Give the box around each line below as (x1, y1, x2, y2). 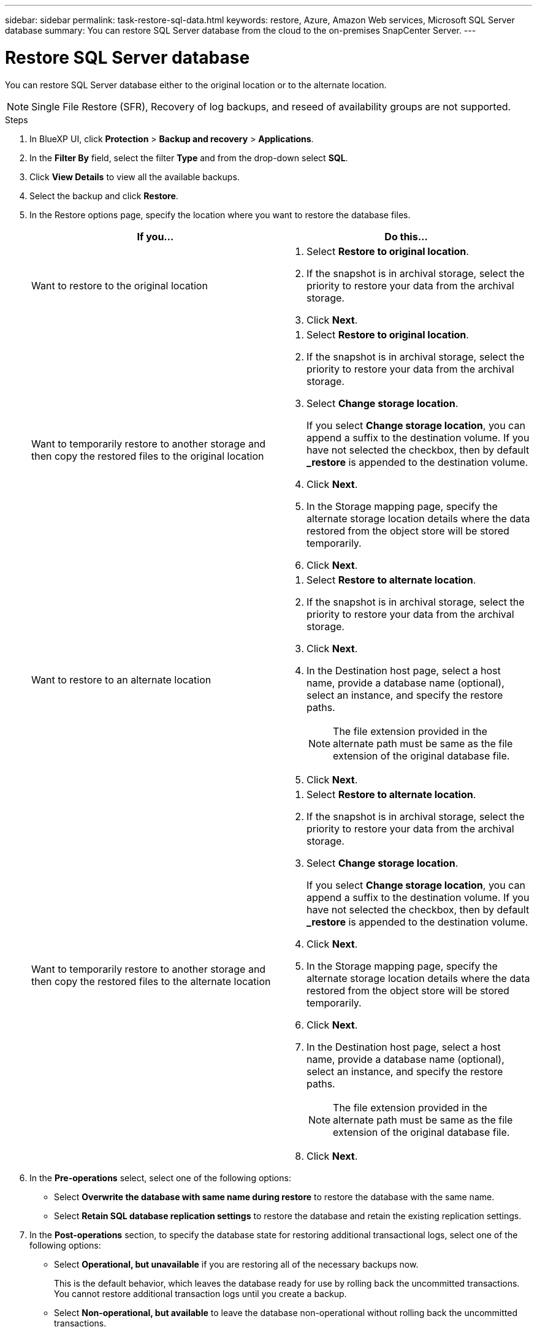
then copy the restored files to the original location (31, 449, 264, 462)
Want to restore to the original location (31, 279, 208, 292)
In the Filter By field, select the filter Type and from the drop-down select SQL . (29, 152, 348, 163)
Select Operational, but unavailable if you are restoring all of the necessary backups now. (54, 1258, 419, 1269)
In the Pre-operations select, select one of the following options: (29, 1172, 291, 1183)
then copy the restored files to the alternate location (31, 975, 271, 988)
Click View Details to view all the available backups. (29, 171, 240, 182)
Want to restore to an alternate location (31, 673, 211, 686)
